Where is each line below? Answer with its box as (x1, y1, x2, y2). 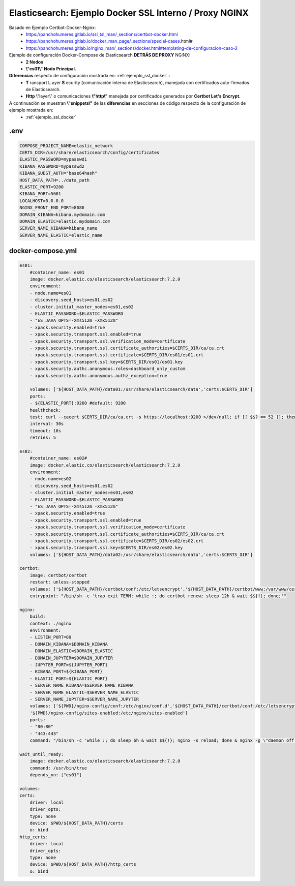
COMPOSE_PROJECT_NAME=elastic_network (19, 143, 113, 149)
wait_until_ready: (19, 752, 64, 757)
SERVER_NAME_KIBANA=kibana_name (19, 225, 98, 231)
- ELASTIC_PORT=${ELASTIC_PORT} (29, 675, 108, 681)
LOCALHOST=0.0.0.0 (19, 198, 64, 204)
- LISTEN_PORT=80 (29, 635, 72, 640)
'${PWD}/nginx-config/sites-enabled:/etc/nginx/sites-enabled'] (29, 710, 188, 716)
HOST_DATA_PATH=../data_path (19, 177, 90, 183)
